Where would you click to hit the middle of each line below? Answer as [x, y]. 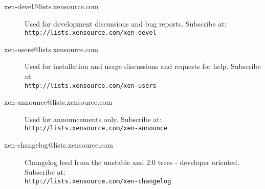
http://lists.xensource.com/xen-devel [91, 33]
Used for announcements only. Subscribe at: [93, 119]
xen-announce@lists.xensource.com [58, 102]
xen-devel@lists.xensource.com [51, 6]
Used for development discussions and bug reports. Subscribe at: [126, 23]
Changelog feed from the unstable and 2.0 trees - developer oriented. [132, 162]
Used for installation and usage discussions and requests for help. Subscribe [143, 66]
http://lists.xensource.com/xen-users [91, 86]
